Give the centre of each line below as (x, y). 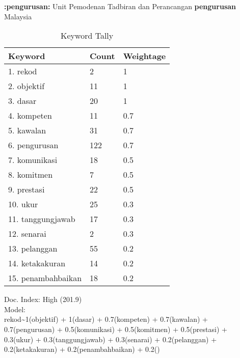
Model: (15, 309)
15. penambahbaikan (45, 278)
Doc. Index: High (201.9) (43, 299)
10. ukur (23, 204)
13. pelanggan (33, 249)
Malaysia (18, 16)
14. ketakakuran (37, 263)
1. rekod (23, 71)
